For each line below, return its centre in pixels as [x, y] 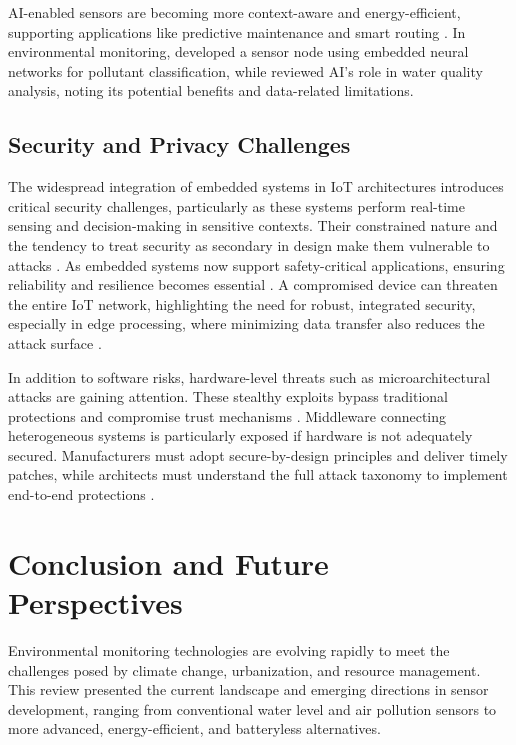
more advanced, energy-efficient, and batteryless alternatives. [194, 728]
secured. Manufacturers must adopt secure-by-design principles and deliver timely [258, 454]
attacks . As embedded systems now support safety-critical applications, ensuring [256, 264]
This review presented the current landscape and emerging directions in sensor [248, 689]
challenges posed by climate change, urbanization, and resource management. [244, 669]
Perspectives [95, 602]
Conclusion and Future [168, 562]
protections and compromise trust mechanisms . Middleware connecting [227, 415]
